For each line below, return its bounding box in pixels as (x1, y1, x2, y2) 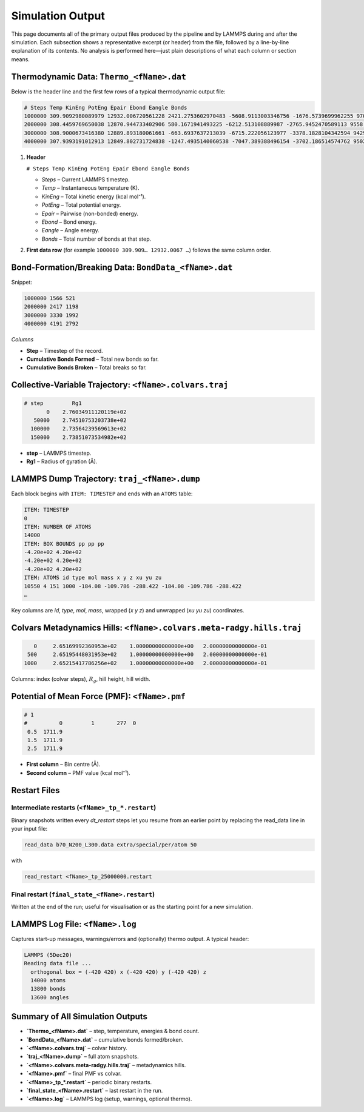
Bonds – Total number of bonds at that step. (41, 235, 152, 243)
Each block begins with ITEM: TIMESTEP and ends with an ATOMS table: (11, 490, 193, 497)
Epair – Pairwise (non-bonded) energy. (41, 210, 139, 217)
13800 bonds (30, 985, 66, 993)
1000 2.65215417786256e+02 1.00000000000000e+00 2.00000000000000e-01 (24, 660, 268, 666)
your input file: (11, 825, 48, 832)
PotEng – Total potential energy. (41, 201, 121, 209)
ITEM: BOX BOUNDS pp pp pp (24, 540, 104, 547)
